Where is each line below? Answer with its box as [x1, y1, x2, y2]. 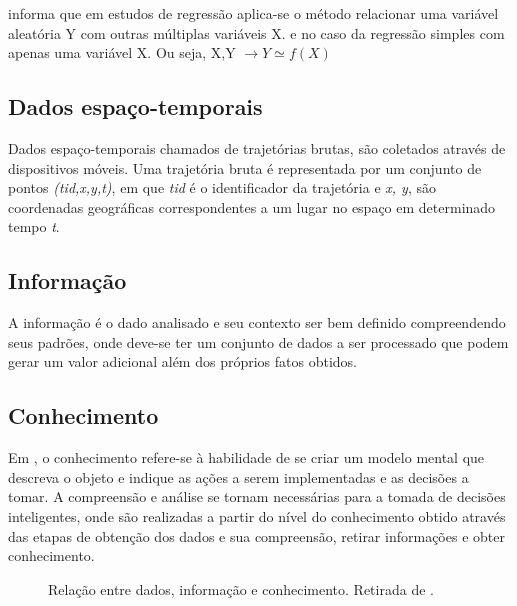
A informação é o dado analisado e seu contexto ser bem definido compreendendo [8, 312, 506, 333]
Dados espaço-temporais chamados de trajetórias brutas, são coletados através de [8, 137, 506, 158]
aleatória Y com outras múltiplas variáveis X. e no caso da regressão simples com [8, 22, 505, 43]
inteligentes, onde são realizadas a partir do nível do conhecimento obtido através [8, 505, 506, 526]
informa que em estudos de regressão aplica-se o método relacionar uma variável [8, 3, 499, 23]
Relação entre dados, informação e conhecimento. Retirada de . [48, 578, 434, 599]
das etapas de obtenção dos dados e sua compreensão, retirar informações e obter [8, 525, 505, 546]
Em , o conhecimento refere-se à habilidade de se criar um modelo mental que [8, 447, 485, 468]
